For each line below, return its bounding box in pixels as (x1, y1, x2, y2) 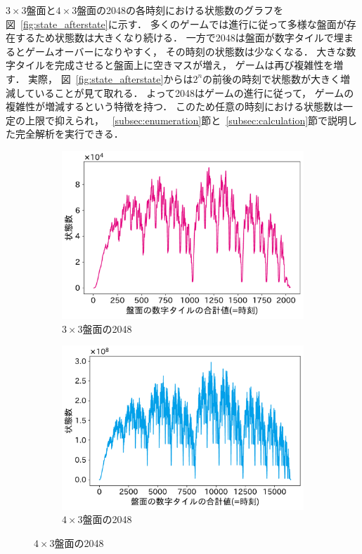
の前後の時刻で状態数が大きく (202, 71, 341, 86)
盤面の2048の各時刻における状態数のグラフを (77, 3, 284, 17)
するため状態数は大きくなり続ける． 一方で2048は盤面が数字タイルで (15, 30, 334, 45)
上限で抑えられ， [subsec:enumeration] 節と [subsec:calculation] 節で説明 (25, 112, 348, 127)
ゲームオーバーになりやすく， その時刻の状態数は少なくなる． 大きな (25, 44, 347, 58)
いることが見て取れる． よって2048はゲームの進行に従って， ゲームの (34, 85, 354, 100)
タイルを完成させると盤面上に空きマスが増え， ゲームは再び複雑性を (15, 58, 334, 72)
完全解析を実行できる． (15, 126, 124, 141)
